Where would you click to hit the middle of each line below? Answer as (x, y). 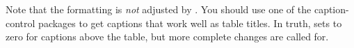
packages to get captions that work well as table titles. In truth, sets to (190, 23)
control (21, 23)
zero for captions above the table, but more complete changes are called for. (167, 37)
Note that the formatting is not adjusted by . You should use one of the (159, 9)
